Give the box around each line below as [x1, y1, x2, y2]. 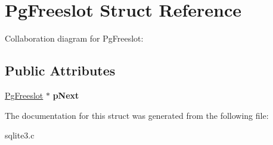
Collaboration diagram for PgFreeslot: [5, 32, 144, 45]
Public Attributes [5, 61, 116, 80]
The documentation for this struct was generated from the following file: [5, 109, 269, 121]
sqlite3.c [5, 129, 35, 141]
